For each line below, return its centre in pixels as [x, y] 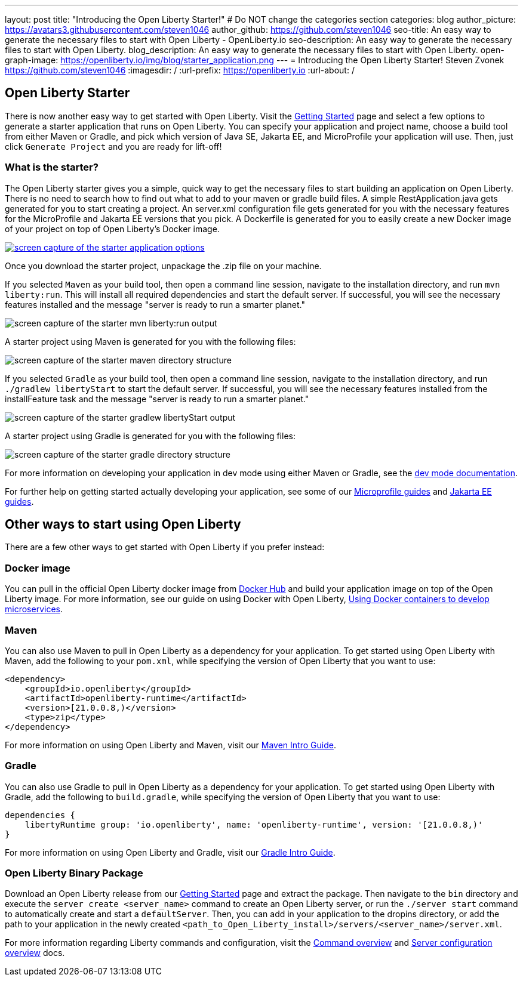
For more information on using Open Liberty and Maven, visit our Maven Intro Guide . [170, 745]
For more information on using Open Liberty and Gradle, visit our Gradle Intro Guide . [170, 852]
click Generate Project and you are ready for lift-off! [113, 146]
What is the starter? [52, 167]
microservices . [34, 609]
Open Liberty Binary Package [74, 873]
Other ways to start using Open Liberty [123, 525]
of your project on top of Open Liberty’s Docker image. [112, 229]
